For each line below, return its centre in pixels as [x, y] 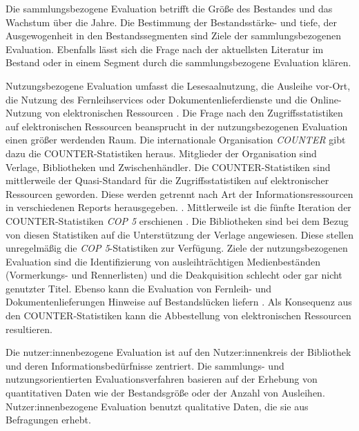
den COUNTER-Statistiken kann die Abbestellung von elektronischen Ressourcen [178, 315]
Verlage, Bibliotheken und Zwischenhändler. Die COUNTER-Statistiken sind [168, 167]
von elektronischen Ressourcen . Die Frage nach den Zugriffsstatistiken [194, 113]
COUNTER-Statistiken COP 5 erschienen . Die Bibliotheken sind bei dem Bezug [177, 220]
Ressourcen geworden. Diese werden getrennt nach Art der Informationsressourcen [179, 193]
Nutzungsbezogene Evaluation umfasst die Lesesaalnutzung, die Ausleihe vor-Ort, [178, 85]
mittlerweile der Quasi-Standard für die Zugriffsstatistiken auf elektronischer [167, 180]
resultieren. [29, 329]
